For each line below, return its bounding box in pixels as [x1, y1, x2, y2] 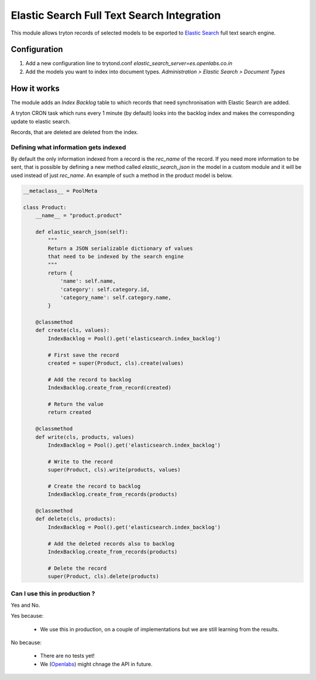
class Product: [23, 204, 67, 210]
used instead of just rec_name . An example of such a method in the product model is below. [11, 172, 233, 179]
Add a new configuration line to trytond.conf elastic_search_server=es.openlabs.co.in [25, 60, 233, 67]
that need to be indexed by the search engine [47, 253, 184, 260]
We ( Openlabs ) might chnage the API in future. [40, 660, 153, 668]
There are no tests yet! [40, 652, 95, 659]
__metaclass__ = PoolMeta [23, 188, 98, 194]
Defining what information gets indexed [11, 143, 126, 151]
